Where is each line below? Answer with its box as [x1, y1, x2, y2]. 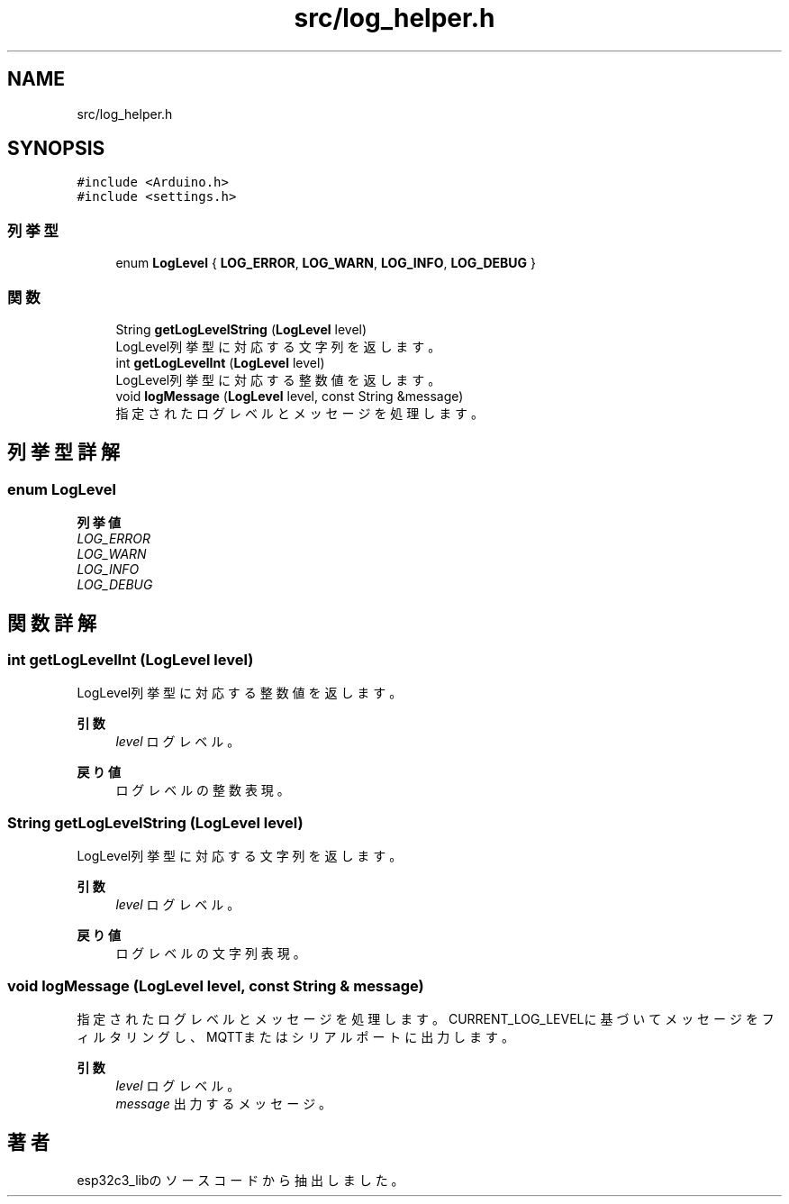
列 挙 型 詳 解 [7, 441, 120, 464]
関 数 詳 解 [7, 611, 96, 634]
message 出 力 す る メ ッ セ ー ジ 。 [115, 1095, 332, 1111]
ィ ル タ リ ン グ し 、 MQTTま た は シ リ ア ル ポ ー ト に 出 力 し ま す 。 [77, 1028, 514, 1044]
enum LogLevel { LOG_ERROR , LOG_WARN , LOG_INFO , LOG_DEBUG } [115, 255, 536, 271]
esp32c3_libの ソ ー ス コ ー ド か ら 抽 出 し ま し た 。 [77, 1172, 404, 1188]
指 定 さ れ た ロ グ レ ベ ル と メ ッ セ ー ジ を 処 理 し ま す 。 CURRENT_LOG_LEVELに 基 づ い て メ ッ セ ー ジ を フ [77, 1010, 775, 1026]
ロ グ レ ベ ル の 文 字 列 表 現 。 [115, 945, 306, 962]
